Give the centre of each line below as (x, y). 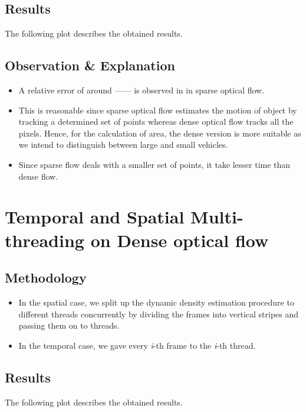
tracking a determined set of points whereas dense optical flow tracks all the (156, 121)
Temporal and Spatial (95, 217)
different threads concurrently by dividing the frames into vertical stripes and (159, 314)
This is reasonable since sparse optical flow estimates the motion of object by (158, 110)
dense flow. (38, 176)
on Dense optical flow (180, 240)
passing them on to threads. (69, 325)
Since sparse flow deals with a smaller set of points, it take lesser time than (154, 164)
